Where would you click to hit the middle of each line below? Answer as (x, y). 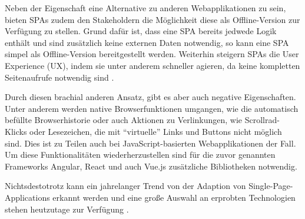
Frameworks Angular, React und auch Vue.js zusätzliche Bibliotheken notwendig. (151, 166)
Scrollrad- (262, 120)
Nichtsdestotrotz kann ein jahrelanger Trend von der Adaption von (125, 186)
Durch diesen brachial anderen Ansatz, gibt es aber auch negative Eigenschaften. (150, 97)
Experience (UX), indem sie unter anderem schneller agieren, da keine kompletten (152, 65)
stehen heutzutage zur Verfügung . (67, 209)
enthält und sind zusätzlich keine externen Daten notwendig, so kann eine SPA (147, 42)
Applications (27, 197)
